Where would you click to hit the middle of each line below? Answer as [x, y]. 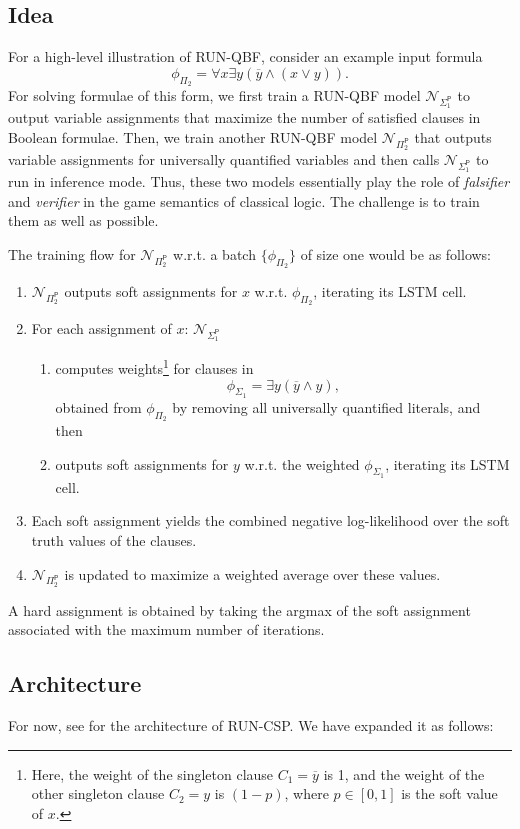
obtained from [98, 406]
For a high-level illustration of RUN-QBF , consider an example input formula [245, 56]
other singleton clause [98, 793]
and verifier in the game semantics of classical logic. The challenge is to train [244, 200]
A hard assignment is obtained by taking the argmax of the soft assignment [239, 609]
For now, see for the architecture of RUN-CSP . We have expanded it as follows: [251, 725]
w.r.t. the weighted [302, 463]
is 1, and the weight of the [404, 773]
